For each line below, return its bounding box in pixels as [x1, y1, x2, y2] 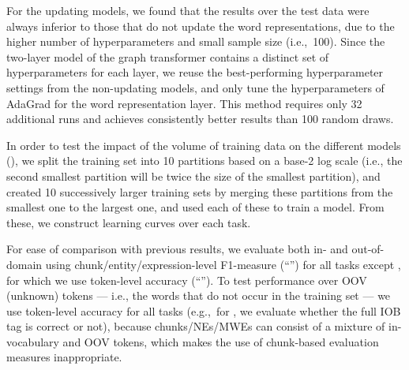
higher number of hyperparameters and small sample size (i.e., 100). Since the [6, 33, 385, 50]
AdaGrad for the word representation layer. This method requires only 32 [6, 95, 362, 111]
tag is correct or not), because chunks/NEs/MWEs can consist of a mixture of [6, 318, 385, 334]
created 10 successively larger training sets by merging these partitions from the [6, 183, 393, 200]
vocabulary [6, 333, 59, 349]
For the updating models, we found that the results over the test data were [6, 2, 370, 18]
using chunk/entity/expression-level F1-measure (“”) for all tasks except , [45, 256, 401, 272]
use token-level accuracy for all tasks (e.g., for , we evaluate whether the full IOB [6, 302, 401, 319]
